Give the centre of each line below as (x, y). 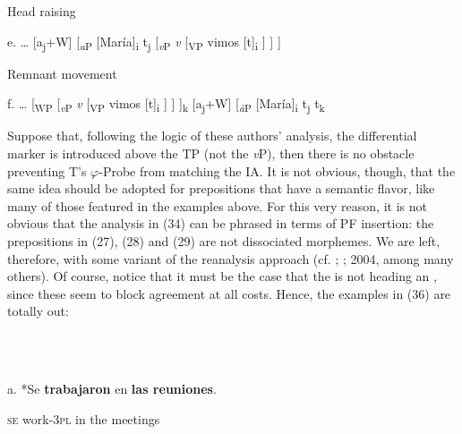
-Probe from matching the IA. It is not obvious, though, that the (277, 170)
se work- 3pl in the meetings (84, 418)
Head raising (42, 11)
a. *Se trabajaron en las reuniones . (112, 389)
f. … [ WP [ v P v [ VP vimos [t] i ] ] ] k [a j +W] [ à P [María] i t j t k (166, 105)
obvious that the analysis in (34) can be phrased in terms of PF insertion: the (221, 223)
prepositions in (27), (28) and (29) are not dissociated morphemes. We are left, (224, 241)
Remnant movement (62, 73)
